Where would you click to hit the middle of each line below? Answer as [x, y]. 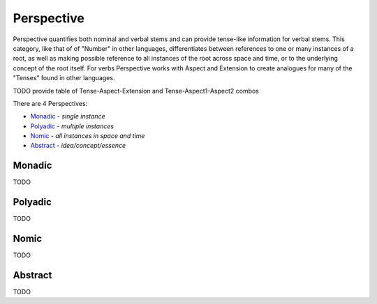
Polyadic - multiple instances [72, 126]
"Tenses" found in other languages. [64, 78]
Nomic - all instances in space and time [88, 136]
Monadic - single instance [68, 116]
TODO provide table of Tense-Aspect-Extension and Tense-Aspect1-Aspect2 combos [136, 91]
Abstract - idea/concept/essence [78, 146]
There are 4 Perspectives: [50, 103]
